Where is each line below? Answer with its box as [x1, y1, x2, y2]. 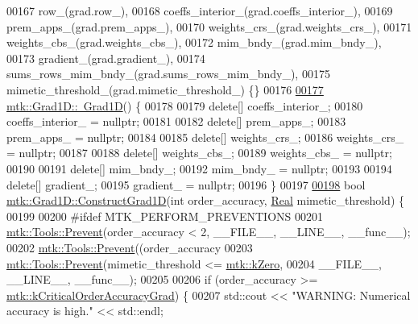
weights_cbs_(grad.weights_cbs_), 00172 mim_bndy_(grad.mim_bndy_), [6, 34, 382, 51]
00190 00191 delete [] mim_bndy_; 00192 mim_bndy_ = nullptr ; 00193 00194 [6, 160, 392, 177]
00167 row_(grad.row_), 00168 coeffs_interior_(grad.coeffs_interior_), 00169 [6, 2, 393, 19]
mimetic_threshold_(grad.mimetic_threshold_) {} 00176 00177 [6, 81, 324, 98]
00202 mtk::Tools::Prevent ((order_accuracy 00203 [6, 239, 253, 255]
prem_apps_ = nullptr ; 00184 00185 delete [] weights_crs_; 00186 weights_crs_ [6, 128, 404, 145]
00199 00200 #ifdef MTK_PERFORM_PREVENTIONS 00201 [6, 207, 324, 224]
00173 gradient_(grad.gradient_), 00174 [6, 49, 205, 66]
